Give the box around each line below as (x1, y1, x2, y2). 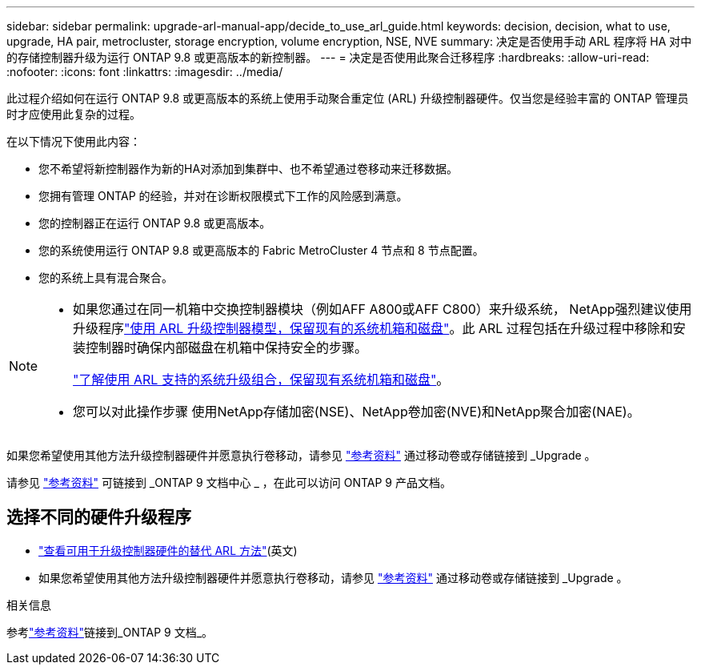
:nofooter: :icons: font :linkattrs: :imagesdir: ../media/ (6, 65, 283, 78)
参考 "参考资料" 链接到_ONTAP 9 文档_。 (6, 625, 214, 639)
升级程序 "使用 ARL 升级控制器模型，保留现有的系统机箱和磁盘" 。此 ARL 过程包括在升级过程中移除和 (73, 320, 673, 336)
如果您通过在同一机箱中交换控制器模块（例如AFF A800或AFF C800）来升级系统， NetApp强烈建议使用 (73, 301, 692, 317)
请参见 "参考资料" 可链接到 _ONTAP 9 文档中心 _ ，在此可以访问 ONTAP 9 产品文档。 (6, 476, 451, 489)
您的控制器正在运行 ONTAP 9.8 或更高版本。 (38, 216, 271, 230)
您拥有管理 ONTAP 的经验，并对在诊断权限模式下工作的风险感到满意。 (38, 189, 408, 203)
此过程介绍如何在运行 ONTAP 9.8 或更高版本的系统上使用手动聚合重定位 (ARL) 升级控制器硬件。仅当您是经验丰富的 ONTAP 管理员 (6, 91, 689, 105)
